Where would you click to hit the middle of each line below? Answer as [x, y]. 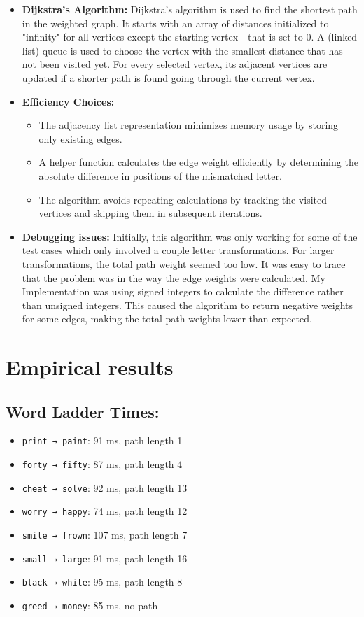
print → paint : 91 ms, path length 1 [102, 440]
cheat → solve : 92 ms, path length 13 [105, 487]
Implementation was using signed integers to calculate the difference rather [183, 291]
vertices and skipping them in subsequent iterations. [150, 213]
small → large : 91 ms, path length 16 [105, 558]
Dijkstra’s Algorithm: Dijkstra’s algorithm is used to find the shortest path [190, 9]
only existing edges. [80, 138]
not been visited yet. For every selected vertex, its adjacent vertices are [175, 64]
